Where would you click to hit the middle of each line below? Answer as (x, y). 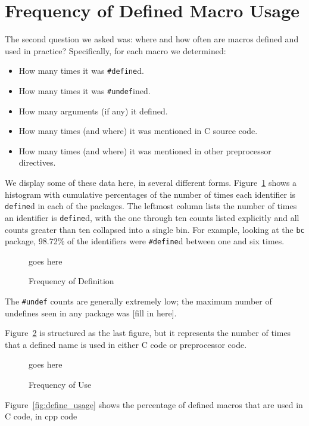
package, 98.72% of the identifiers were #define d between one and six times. (145, 241)
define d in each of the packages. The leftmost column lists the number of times (151, 206)
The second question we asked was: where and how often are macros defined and (152, 39)
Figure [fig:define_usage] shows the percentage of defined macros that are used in (154, 404)
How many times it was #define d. (81, 71)
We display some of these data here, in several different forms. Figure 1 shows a (151, 182)
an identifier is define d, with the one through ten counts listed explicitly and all (152, 217)
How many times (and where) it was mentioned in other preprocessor (145, 150)
